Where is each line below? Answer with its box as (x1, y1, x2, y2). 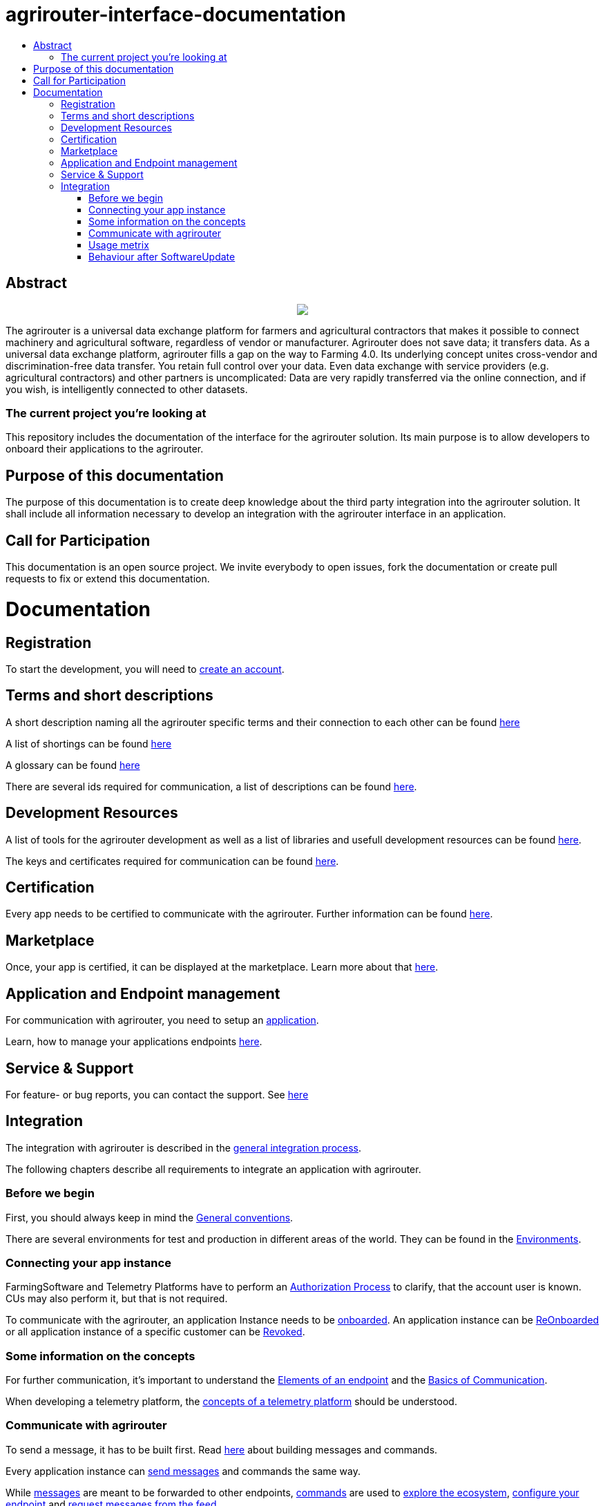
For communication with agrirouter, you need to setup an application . (6, 1014, 319, 1027)
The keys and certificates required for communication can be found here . (6, 855, 339, 867)
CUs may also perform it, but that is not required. (6, 1293, 228, 1305)
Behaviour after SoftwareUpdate (88, 250, 236, 263)
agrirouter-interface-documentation (6, 3, 346, 26)
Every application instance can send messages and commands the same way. (6, 1465, 361, 1477)
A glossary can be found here (6, 759, 140, 771)
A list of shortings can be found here (6, 737, 172, 750)
